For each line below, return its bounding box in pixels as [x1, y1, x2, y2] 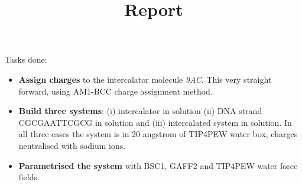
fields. [18, 171, 40, 183]
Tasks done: [5, 53, 47, 66]
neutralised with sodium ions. [18, 139, 126, 151]
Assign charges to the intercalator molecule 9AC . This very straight [18, 73, 272, 85]
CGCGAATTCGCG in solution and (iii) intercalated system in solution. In [18, 116, 292, 128]
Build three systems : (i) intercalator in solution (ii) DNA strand [18, 105, 262, 117]
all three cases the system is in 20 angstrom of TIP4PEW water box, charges [18, 128, 298, 140]
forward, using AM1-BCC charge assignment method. [18, 85, 213, 97]
